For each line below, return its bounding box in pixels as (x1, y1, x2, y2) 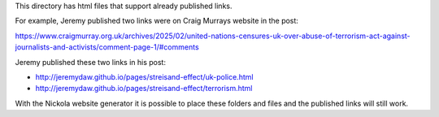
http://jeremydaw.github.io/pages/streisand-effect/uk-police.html (35, 71, 254, 81)
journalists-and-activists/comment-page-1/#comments (15, 42, 199, 52)
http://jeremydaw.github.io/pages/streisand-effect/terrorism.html (35, 84, 253, 93)
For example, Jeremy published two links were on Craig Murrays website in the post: (15, 16, 298, 26)
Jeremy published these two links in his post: (15, 57, 167, 67)
